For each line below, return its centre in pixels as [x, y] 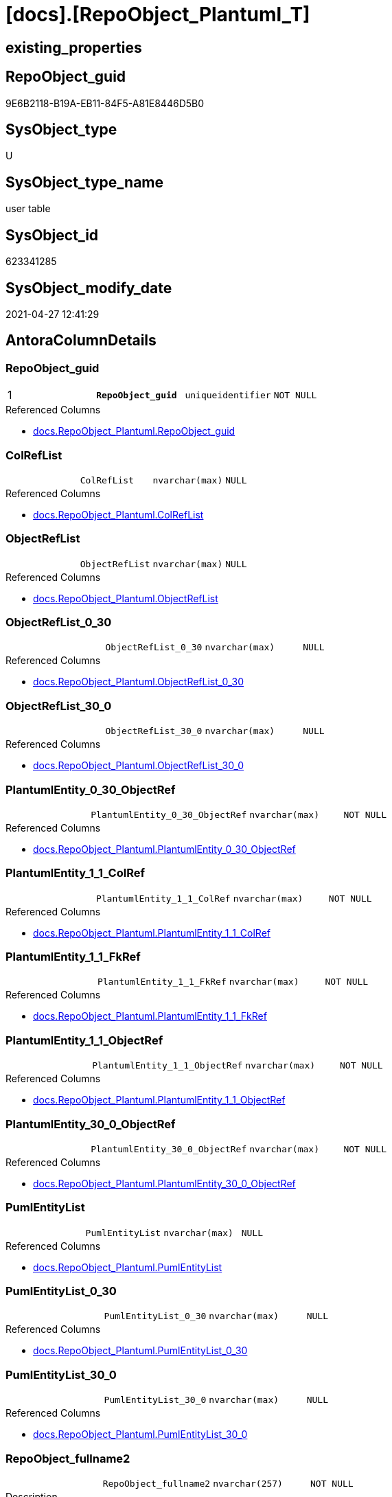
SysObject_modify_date [89, 288]
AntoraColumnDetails [81, 341]
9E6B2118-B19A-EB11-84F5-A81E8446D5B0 [105, 103]
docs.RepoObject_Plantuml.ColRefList [118, 514]
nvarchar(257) [248, 1483]
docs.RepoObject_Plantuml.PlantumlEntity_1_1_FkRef [150, 1016]
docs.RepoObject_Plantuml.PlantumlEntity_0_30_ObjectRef [164, 849]
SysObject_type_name [85, 182]
